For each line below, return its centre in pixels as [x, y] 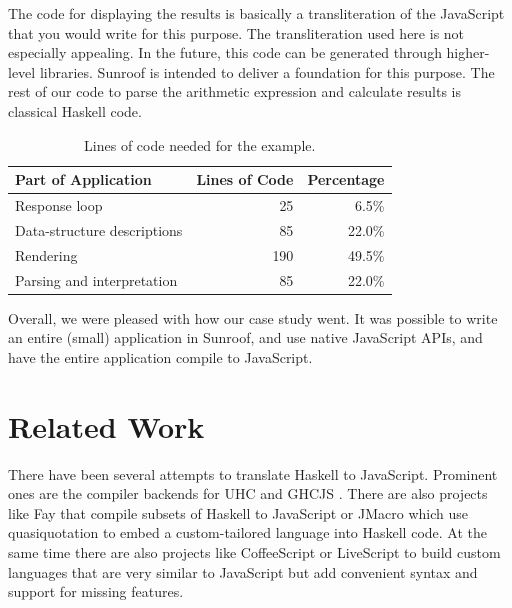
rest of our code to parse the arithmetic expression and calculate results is [235, 91]
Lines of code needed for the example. [200, 144]
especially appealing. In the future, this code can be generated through [225, 52]
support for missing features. [96, 591]
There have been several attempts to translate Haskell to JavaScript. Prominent [253, 473]
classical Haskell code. [75, 110]
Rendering [46, 254]
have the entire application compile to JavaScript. [160, 356]
